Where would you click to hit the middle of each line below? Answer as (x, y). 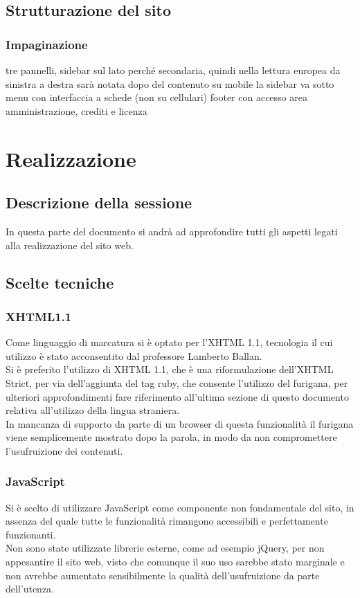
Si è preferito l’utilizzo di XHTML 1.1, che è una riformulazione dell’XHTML (170, 369)
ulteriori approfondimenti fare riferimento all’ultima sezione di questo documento (177, 396)
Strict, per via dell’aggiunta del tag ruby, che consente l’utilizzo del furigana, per (177, 382)
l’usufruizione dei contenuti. (64, 450)
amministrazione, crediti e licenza (76, 110)
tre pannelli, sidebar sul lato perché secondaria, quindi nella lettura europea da (173, 70)
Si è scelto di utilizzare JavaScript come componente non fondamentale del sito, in (180, 507)
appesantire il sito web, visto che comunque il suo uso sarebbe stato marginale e (175, 562)
